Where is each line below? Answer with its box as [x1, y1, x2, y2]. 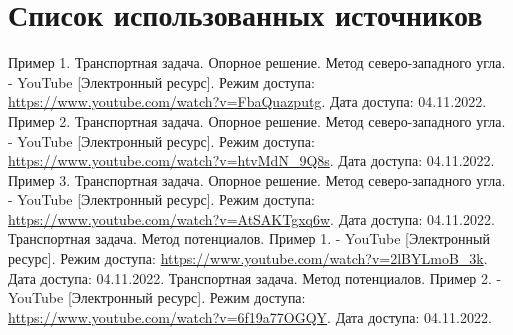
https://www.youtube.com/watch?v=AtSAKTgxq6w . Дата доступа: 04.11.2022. [8, 208, 495, 229]
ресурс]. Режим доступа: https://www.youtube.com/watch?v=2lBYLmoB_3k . [8, 248, 488, 269]
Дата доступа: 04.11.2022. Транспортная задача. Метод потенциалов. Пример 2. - [8, 267, 502, 288]
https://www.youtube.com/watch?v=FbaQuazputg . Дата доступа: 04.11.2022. [8, 91, 487, 112]
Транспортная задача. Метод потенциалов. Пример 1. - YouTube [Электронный [8, 228, 490, 249]
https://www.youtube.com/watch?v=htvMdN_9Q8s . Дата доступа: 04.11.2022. [8, 150, 495, 171]
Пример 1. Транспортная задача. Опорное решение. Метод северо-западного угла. [8, 52, 506, 73]
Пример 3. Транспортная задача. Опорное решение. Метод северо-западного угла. [8, 169, 506, 190]
